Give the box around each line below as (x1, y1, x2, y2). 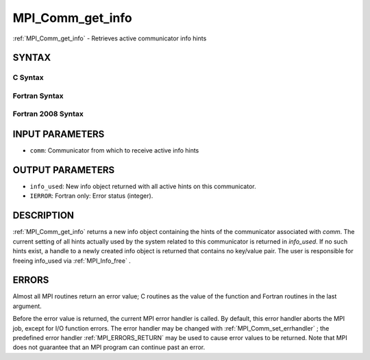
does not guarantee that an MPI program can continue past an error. (12, 343, 206, 352)
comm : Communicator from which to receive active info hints (29, 146, 199, 155)
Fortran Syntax (12, 91, 64, 101)
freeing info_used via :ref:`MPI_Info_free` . (12, 257, 132, 265)
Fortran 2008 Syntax (12, 110, 84, 119)
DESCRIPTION (12, 209, 75, 222)
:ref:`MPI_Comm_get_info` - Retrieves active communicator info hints (12, 34, 207, 42)
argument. (12, 302, 42, 310)
